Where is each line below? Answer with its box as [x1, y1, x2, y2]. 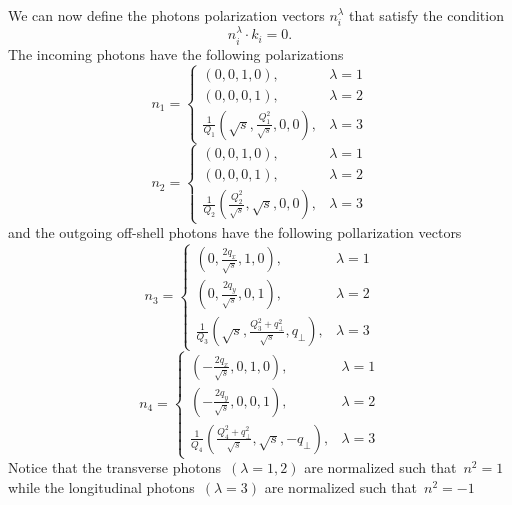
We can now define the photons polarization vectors [8, 5, 325, 25]
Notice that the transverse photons [8, 457, 222, 478]
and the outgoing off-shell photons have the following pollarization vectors [8, 222, 462, 243]
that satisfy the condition [349, 5, 504, 25]
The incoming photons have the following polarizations [8, 43, 344, 64]
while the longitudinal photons [8, 476, 195, 497]
